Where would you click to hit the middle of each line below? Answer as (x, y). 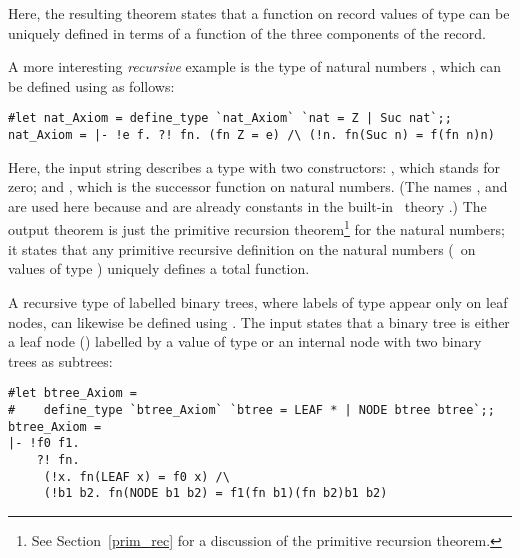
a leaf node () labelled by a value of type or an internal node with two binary (245, 341)
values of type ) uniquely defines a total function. (159, 268)
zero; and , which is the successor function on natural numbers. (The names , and (258, 186)
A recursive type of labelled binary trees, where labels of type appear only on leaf (258, 301)
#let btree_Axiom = (72, 393)
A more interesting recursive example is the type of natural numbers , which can (255, 66)
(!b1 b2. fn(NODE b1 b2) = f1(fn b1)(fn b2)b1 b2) (215, 493)
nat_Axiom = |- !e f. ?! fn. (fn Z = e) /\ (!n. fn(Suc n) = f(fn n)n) (251, 135)
